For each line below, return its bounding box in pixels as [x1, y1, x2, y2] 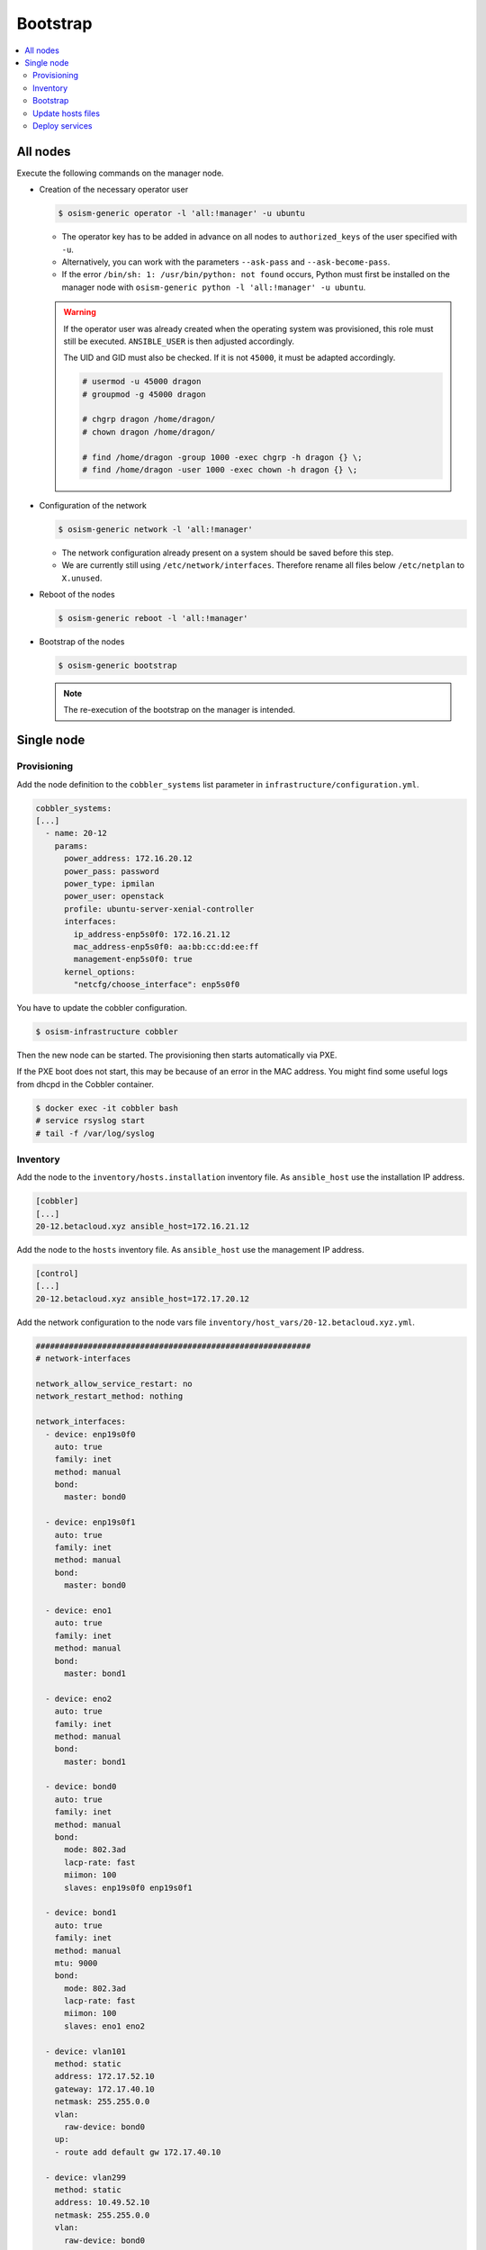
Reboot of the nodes [39, 589, 116, 600]
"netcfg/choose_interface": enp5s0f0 [73, 979, 240, 990]
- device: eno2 [45, 1693, 112, 1704]
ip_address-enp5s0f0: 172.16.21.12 [73, 929, 231, 940]
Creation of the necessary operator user [39, 184, 189, 195]
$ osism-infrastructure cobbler [35, 1027, 179, 1037]
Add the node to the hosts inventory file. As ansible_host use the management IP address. [16, 1245, 364, 1255]
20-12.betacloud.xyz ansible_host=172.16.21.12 [35, 1221, 249, 1232]
